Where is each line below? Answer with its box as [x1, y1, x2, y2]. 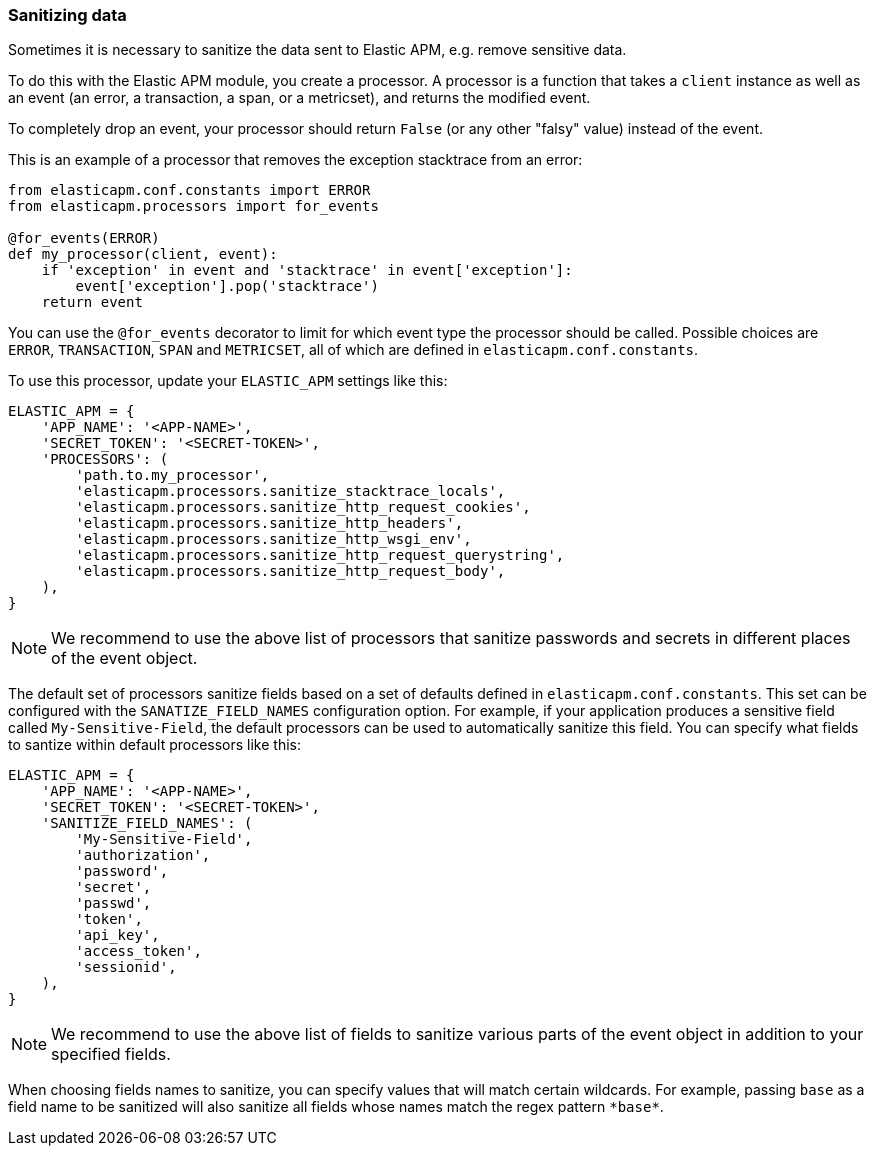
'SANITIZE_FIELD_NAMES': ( [41, 815, 253, 832]
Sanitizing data [8, 5, 127, 25]
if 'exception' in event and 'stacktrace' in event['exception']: [41, 262, 573, 279]
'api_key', [75, 927, 160, 944]
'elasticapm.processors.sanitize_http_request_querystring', [75, 547, 565, 564]
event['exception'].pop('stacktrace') [75, 278, 379, 295]
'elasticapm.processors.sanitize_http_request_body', [75, 563, 506, 580]
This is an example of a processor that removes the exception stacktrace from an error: [8, 151, 583, 169]
